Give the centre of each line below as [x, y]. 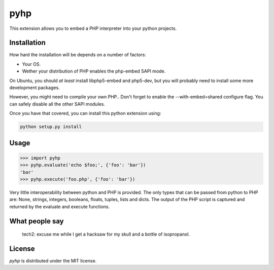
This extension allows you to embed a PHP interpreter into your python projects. [93, 28]
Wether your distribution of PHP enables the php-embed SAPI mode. [94, 71]
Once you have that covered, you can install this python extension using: [85, 113]
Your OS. [31, 64]
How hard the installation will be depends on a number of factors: [78, 55]
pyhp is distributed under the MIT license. [53, 261]
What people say [37, 221]
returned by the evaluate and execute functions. [60, 206]
